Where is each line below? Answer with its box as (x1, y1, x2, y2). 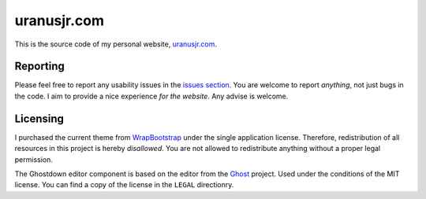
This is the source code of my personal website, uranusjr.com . (14, 39, 217, 49)
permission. (14, 154, 53, 164)
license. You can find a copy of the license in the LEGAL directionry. (14, 180, 234, 190)
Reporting (14, 60, 65, 73)
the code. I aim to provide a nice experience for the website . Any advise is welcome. (14, 91, 289, 101)
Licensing (14, 112, 65, 125)
